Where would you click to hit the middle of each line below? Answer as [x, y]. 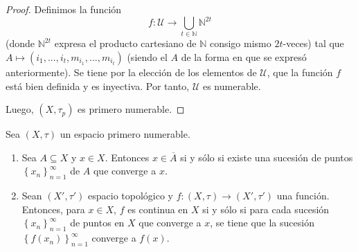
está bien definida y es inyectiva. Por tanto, [98, 85]
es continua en [158, 209]
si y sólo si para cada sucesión [266, 209]
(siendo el [147, 57]
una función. [303, 196]
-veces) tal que [313, 43]
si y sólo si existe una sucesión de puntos [267, 157]
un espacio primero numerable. [125, 134]
